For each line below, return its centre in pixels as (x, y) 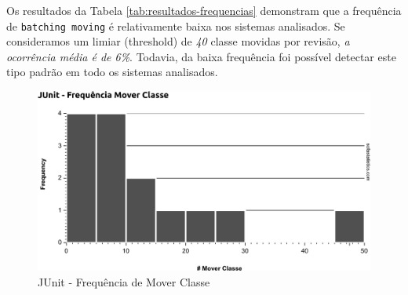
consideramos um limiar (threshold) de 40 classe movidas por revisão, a (178, 41)
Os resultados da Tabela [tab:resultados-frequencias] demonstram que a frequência (204, 10)
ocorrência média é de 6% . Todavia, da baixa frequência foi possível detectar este (201, 56)
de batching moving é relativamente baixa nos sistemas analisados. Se (176, 25)
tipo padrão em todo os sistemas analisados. (112, 72)
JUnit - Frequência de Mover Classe (124, 281)
